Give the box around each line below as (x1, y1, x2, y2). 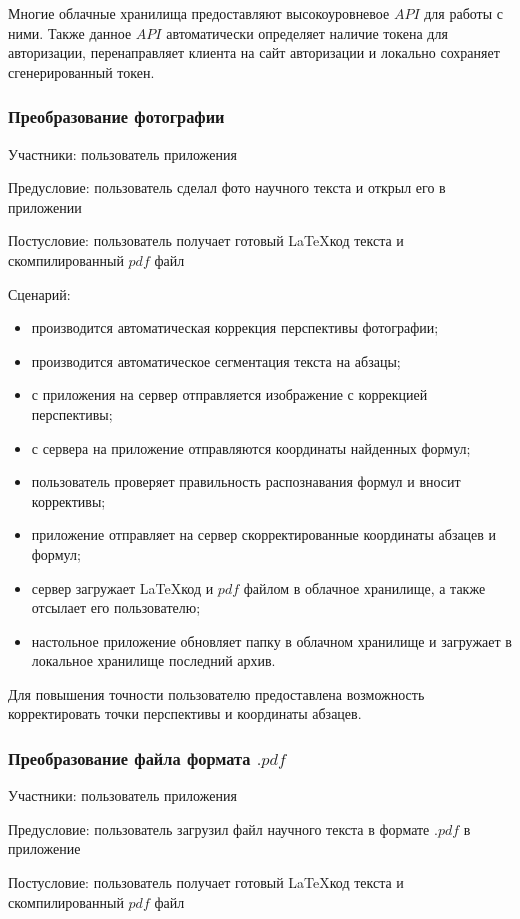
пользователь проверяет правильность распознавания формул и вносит (31, 471, 461, 492)
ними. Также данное (8, 22, 132, 43)
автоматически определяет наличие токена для (166, 22, 448, 43)
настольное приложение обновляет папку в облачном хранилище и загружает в (31, 630, 512, 651)
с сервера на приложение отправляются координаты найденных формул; (31, 437, 471, 458)
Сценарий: (8, 283, 71, 304)
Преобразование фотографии (8, 104, 225, 129)
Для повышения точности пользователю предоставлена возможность (8, 683, 425, 704)
